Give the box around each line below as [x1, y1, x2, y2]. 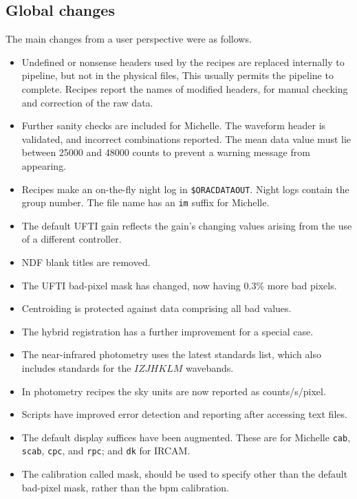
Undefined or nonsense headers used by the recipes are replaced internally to [21, 54, 345, 69]
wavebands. [185, 361, 234, 375]
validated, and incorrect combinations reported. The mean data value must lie [21, 131, 351, 146]
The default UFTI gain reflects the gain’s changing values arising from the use [21, 218, 352, 232]
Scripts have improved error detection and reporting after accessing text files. [21, 407, 347, 421]
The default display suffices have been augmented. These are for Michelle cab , [21, 430, 351, 444]
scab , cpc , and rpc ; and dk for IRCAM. [21, 443, 191, 458]
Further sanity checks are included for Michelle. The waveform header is [21, 118, 326, 133]
